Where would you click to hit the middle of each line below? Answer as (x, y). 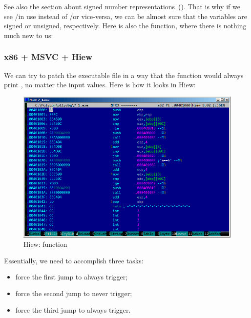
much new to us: (29, 35)
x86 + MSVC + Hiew (48, 57)
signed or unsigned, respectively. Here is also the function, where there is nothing (125, 26)
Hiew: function (45, 244)
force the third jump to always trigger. (73, 309)
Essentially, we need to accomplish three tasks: (74, 260)
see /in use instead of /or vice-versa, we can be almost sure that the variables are (126, 16)
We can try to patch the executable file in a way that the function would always (124, 75)
